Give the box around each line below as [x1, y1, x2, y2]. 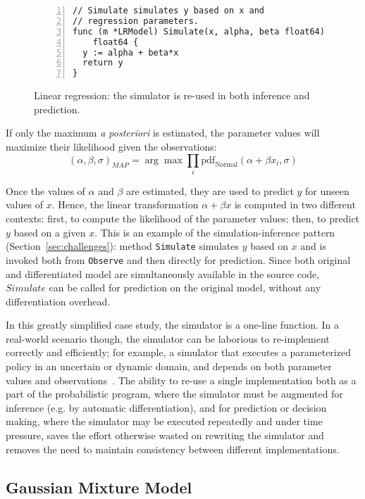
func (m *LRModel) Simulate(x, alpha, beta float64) [73, 26, 325, 37]
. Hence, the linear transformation [51, 197, 199, 212]
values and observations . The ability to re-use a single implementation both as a [6, 372, 357, 387]
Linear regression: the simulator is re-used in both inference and [34, 88, 310, 103]
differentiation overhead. [6, 293, 111, 308]
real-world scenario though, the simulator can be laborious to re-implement [6, 331, 330, 346]
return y [82, 58, 123, 68]
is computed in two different [234, 197, 356, 212]
